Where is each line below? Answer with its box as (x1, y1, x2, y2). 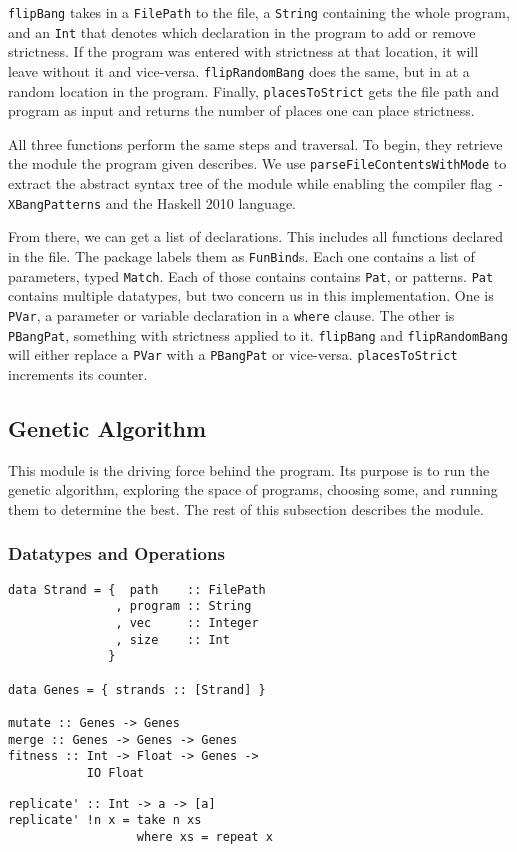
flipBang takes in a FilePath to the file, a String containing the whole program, (8, 2, 510, 22)
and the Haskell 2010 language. (105, 192, 296, 213)
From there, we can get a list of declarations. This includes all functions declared (8, 226, 503, 247)
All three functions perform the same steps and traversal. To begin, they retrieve (8, 133, 503, 154)
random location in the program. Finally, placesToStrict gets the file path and (8, 80, 500, 101)
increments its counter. (8, 363, 148, 384)
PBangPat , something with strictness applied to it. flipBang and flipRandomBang (8, 324, 508, 345)
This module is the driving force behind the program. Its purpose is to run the (8, 459, 490, 480)
